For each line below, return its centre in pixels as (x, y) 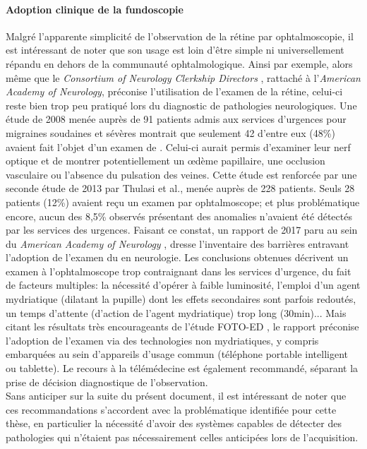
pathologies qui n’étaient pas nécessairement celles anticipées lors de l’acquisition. (182, 437)
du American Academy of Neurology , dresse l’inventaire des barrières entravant (178, 243)
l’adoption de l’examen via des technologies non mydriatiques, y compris (162, 340)
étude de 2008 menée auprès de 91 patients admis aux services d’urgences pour (176, 119)
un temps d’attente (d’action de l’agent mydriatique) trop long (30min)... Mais (176, 312)
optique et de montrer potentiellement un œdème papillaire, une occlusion (166, 161)
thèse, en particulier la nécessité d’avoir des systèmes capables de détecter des (174, 423)
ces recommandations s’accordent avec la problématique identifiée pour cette (171, 409)
